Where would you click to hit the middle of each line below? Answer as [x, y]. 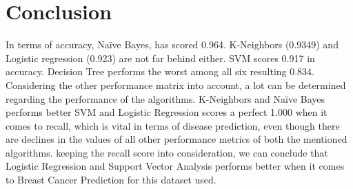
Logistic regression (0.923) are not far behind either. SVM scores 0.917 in [160, 58]
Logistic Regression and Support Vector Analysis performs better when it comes [175, 166]
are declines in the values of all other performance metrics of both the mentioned [176, 139]
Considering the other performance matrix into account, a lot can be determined [176, 84]
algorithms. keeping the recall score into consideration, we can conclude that [167, 152]
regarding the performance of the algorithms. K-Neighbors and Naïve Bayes [165, 98]
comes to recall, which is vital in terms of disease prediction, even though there [173, 125]
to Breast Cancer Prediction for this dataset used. [111, 180]
